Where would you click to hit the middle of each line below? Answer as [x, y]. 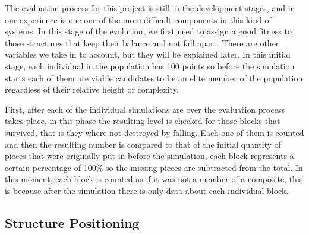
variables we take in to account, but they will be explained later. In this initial [148, 54]
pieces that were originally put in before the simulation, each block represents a [149, 156]
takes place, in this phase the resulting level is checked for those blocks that [143, 121]
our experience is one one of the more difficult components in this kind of [138, 19]
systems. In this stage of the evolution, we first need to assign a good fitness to [148, 31]
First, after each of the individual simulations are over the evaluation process [145, 109]
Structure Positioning [72, 222]
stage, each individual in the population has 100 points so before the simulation [150, 66]
